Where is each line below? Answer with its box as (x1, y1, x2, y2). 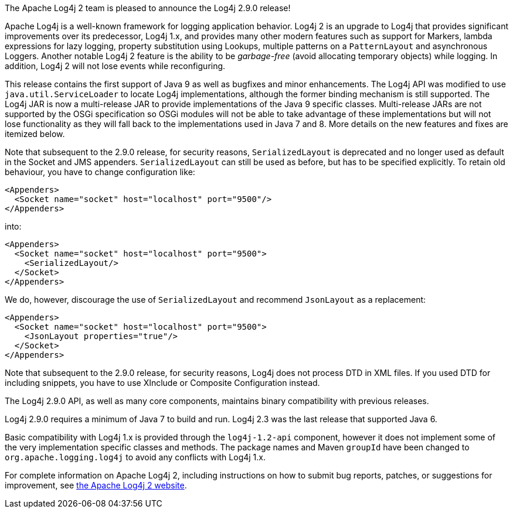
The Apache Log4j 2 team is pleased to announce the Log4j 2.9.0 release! (5, 3, 291, 13)
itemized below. (5, 129, 65, 139)
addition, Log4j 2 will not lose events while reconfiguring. (5, 61, 226, 71)
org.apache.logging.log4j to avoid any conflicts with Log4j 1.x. (5, 452, 266, 462)
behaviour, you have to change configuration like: (5, 167, 195, 177)
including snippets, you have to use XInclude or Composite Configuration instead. (5, 378, 320, 388)
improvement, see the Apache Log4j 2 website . (5, 480, 187, 490)
